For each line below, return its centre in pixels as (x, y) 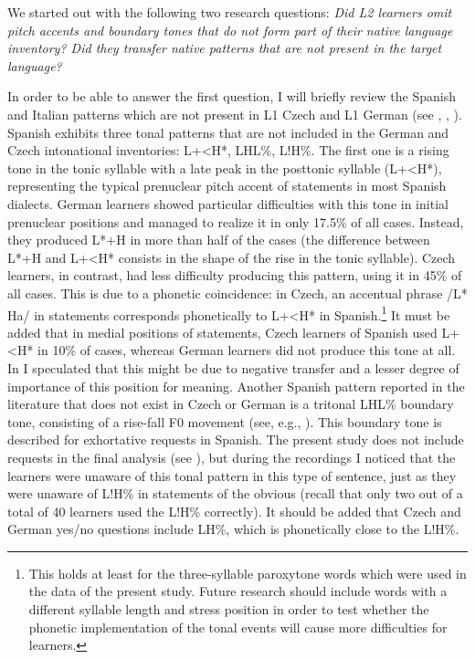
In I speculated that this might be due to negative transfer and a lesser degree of (233, 367)
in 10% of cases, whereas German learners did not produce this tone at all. (247, 350)
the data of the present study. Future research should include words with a (238, 591)
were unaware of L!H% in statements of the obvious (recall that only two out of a (235, 493)
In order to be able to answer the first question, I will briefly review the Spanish (232, 96)
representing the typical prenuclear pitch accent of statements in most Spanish (227, 186)
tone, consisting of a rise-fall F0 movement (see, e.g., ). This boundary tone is (225, 421)
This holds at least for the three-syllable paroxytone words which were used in (248, 573)
